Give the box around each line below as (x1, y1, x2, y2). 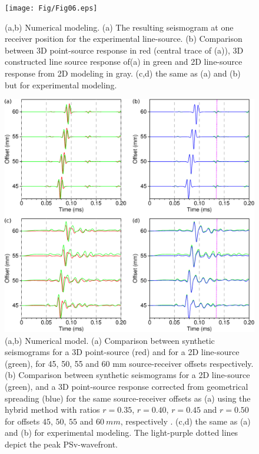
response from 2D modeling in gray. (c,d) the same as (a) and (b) (5, 67, 241, 79)
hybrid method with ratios (5, 403, 100, 416)
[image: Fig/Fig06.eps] (5, 4, 98, 12)
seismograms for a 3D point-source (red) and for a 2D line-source (5, 346, 240, 358)
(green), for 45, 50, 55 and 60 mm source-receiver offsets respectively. (5, 357, 254, 369)
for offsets (5, 415, 40, 427)
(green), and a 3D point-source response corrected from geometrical (5, 380, 248, 393)
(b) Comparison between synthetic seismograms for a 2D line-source (5, 369, 250, 381)
